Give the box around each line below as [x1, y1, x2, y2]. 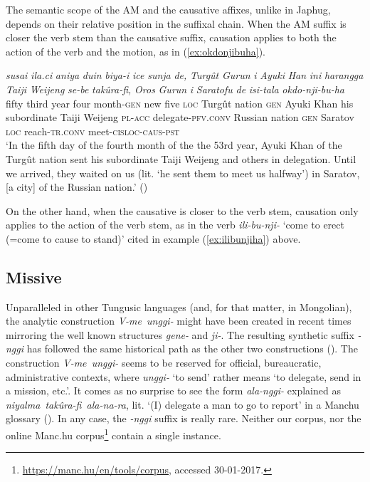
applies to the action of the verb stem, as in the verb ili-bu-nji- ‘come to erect [6, 217, 344, 232]
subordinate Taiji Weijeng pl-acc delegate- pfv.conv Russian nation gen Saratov [6, 110, 354, 125]
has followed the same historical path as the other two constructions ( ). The [26, 341, 358, 356]
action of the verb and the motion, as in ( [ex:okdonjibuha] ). [6, 43, 265, 58]
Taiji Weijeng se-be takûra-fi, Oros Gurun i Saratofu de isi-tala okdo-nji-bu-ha [6, 81, 345, 96]
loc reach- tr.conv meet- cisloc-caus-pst [6, 123, 180, 138]
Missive [6, 266, 62, 288]
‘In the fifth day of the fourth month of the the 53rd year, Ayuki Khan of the [6, 137, 342, 152]
